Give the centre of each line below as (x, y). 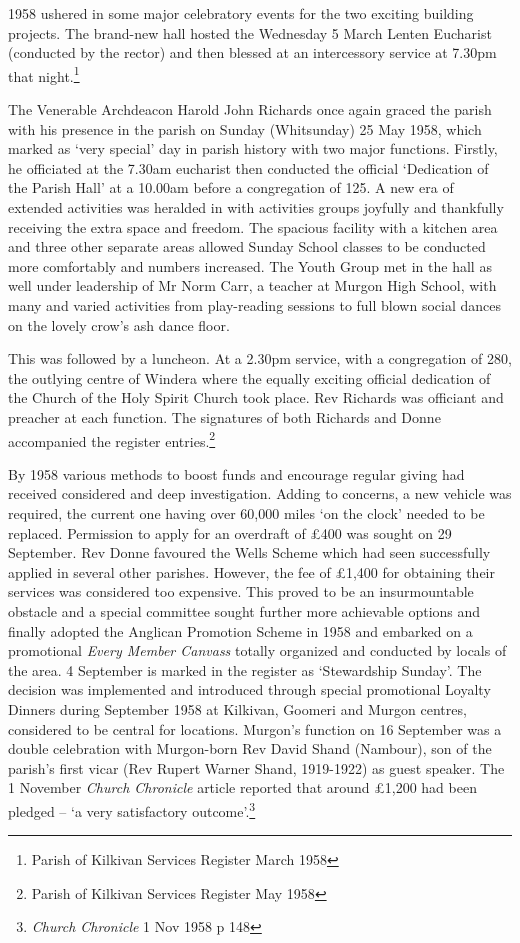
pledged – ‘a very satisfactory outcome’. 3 (132, 809)
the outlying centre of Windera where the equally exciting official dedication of (249, 377)
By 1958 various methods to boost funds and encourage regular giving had (236, 473)
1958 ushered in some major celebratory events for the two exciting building (241, 13)
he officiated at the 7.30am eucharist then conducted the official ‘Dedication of (248, 167)
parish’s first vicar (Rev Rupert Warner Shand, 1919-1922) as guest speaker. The (256, 767)
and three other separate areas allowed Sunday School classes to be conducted (247, 246)
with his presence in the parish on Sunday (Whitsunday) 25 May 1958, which (245, 128)
